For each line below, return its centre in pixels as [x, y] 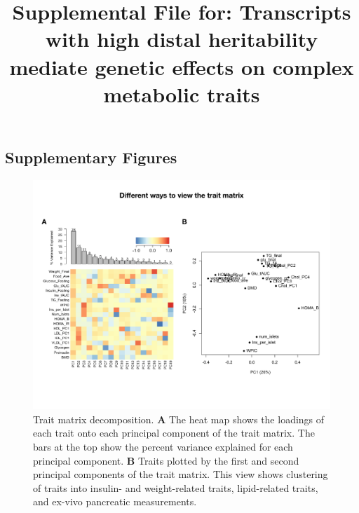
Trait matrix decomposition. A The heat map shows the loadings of [179, 419]
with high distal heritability [182, 39]
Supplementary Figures [91, 157]
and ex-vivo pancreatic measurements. [115, 501]
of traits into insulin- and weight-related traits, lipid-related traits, [176, 487]
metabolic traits [182, 94]
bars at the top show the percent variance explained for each [163, 447]
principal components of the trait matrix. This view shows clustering [181, 474]
